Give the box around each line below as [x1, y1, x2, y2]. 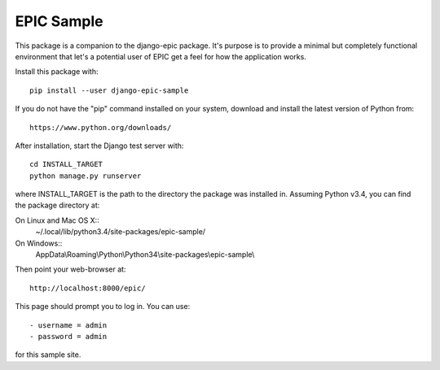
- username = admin [29, 320, 108, 329]
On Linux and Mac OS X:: [15, 215, 99, 225]
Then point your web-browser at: [15, 264, 126, 274]
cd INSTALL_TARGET [29, 159, 103, 169]
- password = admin [29, 332, 108, 341]
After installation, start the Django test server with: [15, 141, 184, 150]
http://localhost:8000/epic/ [29, 283, 146, 293]
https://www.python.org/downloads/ [29, 123, 172, 132]
